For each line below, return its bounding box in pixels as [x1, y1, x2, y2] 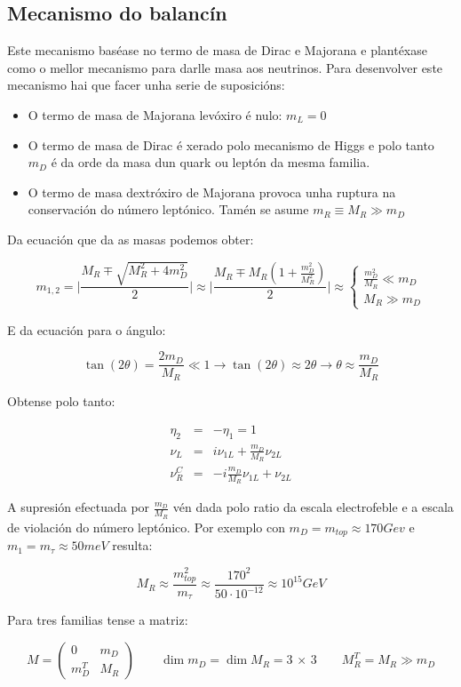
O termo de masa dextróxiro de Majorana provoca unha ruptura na [28, 182, 396, 201]
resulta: [112, 536, 153, 555]
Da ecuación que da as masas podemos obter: [7, 229, 254, 248]
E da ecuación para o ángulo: [7, 320, 166, 339]
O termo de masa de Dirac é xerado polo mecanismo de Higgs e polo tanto [28, 135, 434, 154]
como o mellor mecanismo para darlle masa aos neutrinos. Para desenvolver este [7, 58, 443, 76]
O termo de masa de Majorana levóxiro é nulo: [28, 105, 282, 124]
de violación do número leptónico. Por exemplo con [7, 517, 285, 536]
